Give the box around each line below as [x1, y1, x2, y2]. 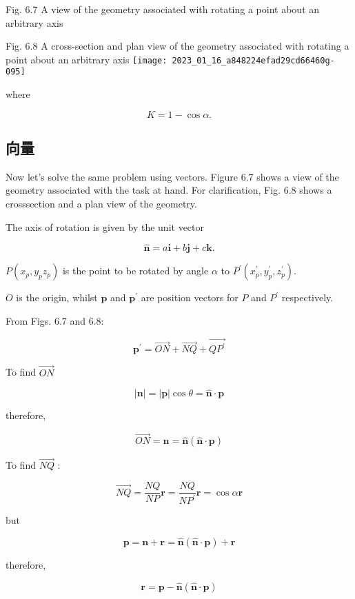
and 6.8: [70, 314, 104, 328]
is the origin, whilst [16, 290, 98, 305]
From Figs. [6, 314, 52, 328]
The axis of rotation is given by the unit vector [6, 219, 205, 234]
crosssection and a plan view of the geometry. [6, 196, 197, 211]
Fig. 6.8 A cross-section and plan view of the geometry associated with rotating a [6, 39, 349, 53]
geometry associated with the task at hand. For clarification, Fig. [6, 183, 281, 197]
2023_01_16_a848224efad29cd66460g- [172, 55, 335, 65]
